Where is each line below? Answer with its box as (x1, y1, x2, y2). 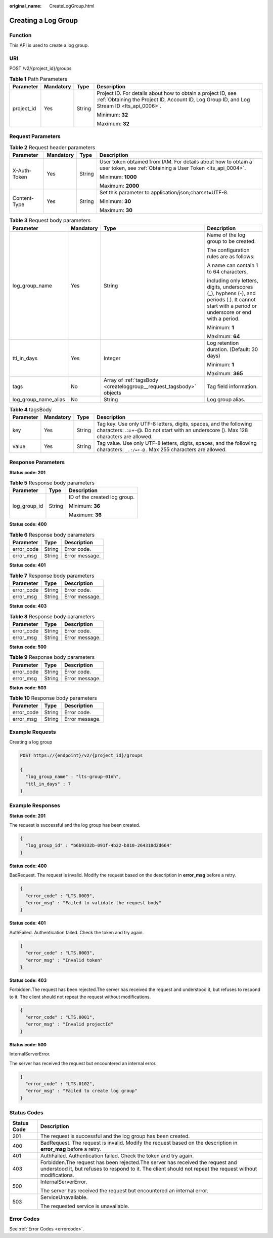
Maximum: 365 (207, 370, 243, 377)
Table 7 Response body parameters (9, 572, 95, 579)
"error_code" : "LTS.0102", (25, 1081, 95, 1086)
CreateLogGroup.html (49, 3, 95, 9)
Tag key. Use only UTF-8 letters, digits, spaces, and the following (97, 420, 252, 427)
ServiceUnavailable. (40, 1193, 88, 1200)
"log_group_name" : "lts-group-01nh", (25, 774, 121, 780)
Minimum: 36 (69, 503, 101, 510)
